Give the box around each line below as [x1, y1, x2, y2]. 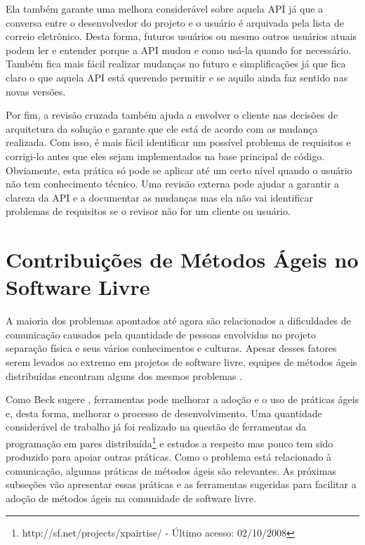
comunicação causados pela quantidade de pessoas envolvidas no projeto [6, 327, 316, 341]
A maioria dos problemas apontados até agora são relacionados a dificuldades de [6, 313, 351, 328]
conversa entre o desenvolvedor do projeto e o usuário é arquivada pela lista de [6, 15, 344, 29]
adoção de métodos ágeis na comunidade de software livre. [6, 491, 256, 505]
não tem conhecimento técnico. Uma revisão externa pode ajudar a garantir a [6, 176, 340, 191]
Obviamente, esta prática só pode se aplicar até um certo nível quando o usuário [6, 162, 352, 177]
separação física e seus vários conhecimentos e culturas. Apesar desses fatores [6, 341, 337, 355]
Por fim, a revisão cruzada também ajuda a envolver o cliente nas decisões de [6, 107, 338, 122]
